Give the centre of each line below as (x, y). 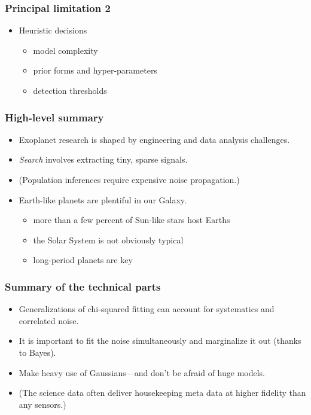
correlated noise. (49, 320)
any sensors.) (42, 404)
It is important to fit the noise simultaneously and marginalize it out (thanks (160, 341)
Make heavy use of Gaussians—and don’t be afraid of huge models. (142, 372)
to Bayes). (37, 352)
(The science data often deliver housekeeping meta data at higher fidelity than (162, 393)
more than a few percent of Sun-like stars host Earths (132, 220)
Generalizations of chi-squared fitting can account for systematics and (147, 309)
